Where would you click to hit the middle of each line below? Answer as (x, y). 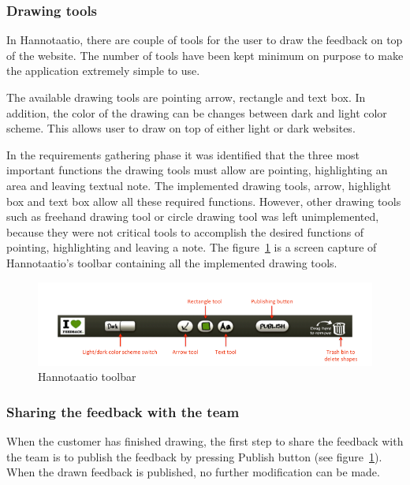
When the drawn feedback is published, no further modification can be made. (193, 472)
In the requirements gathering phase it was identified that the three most (183, 154)
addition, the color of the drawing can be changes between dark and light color (197, 112)
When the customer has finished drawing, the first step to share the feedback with (205, 440)
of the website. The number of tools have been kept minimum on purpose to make (205, 55)
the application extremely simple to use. (103, 71)
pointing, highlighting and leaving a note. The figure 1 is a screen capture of (192, 247)
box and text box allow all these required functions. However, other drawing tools (204, 201)
